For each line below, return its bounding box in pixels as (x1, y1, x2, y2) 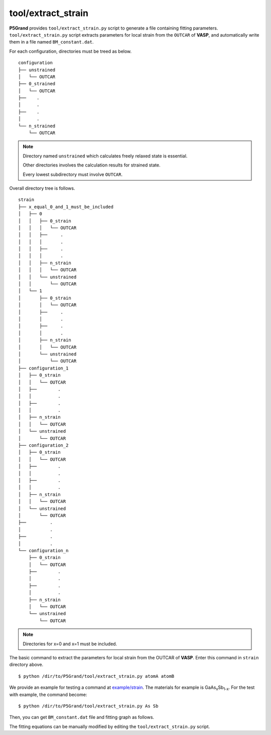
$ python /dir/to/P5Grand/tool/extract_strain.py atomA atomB (18, 673, 175, 679)
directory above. (9, 662, 44, 668)
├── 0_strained (18, 81, 56, 87)
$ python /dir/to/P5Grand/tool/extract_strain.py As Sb (18, 703, 159, 709)
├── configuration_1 (18, 365, 69, 371)
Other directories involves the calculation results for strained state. (23, 162, 161, 168)
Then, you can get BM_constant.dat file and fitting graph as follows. (9, 714, 155, 720)
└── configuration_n (18, 547, 69, 554)
